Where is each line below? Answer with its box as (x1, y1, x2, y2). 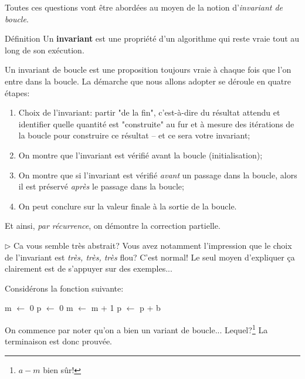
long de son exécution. (5, 43, 84, 56)
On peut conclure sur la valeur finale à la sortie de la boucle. (18, 199, 237, 212)
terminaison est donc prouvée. (5, 335, 113, 347)
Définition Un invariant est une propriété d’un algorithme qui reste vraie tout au (5, 32, 300, 45)
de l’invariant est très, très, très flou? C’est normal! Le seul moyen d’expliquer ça (5, 251, 295, 263)
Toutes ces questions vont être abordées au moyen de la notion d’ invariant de (5, 1, 283, 13)
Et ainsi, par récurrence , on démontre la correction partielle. (5, 219, 221, 232)
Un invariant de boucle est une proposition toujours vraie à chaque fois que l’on (5, 63, 292, 76)
